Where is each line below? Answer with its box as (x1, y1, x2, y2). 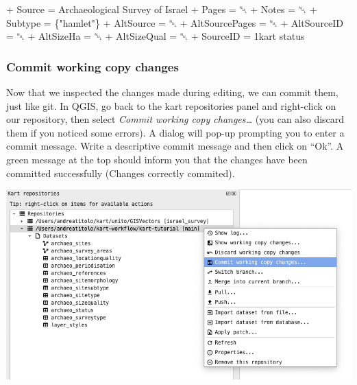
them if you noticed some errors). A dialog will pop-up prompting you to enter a (6, 125, 345, 139)
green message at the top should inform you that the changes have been (6, 152, 308, 166)
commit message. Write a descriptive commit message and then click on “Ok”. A (6, 139, 344, 153)
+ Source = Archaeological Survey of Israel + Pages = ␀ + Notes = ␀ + (6, 2, 317, 16)
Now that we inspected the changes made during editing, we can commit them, (6, 85, 338, 99)
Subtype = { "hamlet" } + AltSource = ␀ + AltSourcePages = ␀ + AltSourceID (6, 15, 344, 30)
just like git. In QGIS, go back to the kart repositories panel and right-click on (6, 98, 336, 113)
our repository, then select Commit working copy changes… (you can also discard (6, 112, 345, 126)
